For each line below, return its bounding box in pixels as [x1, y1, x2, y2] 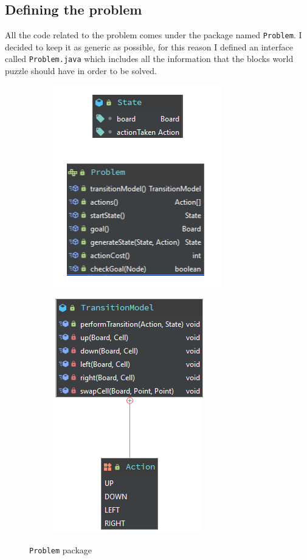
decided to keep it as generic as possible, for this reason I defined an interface [5, 40, 293, 53]
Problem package [29, 543, 92, 556]
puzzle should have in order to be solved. [5, 64, 157, 77]
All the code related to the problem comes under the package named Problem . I [5, 29, 302, 41]
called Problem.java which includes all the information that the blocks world [5, 52, 294, 65]
